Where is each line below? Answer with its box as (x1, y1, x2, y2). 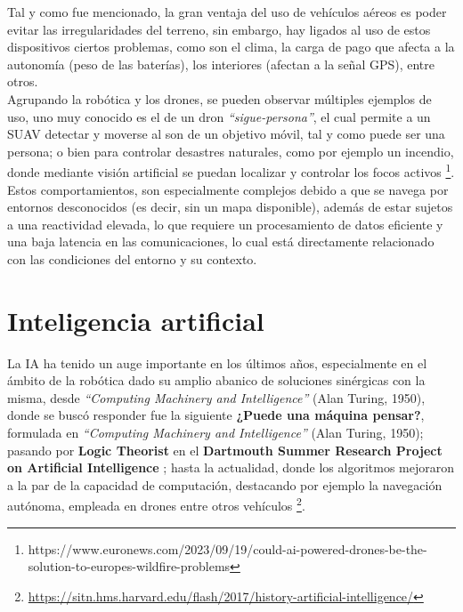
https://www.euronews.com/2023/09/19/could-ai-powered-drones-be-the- (28, 539, 427, 558)
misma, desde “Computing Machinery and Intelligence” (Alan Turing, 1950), (7, 388, 426, 407)
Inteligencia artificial (7, 302, 264, 338)
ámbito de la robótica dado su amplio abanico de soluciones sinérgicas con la (7, 371, 426, 390)
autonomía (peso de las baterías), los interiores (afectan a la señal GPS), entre (7, 54, 435, 73)
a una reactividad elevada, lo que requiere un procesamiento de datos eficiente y (7, 214, 443, 233)
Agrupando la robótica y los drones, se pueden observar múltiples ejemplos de (7, 89, 432, 108)
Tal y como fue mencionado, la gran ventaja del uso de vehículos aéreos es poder (7, 3, 447, 20)
